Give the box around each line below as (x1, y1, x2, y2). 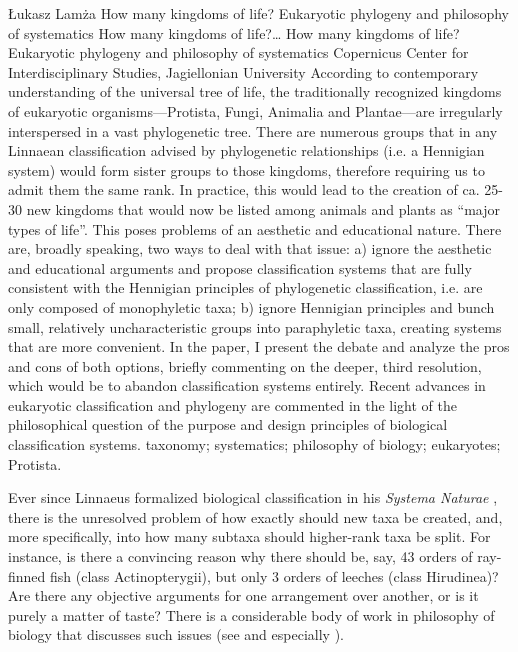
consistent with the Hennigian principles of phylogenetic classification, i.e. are (8, 277, 483, 298)
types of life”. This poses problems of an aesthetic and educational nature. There (8, 218, 502, 239)
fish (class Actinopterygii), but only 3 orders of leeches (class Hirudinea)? (50, 565, 499, 586)
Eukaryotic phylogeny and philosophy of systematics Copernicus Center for (8, 42, 469, 63)
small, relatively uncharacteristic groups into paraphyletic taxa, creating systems (8, 316, 502, 337)
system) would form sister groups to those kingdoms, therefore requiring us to (8, 159, 485, 180)
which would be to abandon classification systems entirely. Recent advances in (8, 375, 486, 396)
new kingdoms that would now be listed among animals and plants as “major (26, 198, 500, 219)
